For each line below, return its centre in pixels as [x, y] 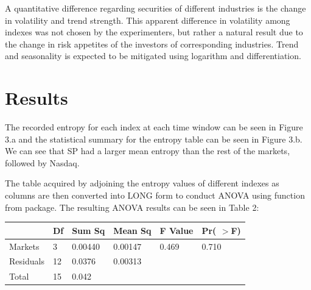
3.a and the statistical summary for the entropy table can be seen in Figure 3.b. [154, 139]
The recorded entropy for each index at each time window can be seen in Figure [154, 127]
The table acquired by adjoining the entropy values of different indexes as [142, 183]
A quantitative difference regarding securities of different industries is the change [155, 8]
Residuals [27, 261]
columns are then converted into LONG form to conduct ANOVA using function [155, 195]
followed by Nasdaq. [42, 162]
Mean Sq [132, 230]
